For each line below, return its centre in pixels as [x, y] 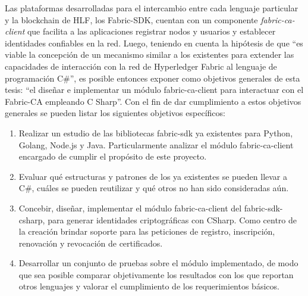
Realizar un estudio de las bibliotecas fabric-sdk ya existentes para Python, [156, 133]
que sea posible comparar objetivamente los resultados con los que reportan [156, 274]
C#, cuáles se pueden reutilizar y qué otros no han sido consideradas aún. [154, 188]
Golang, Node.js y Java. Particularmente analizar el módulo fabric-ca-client [156, 144]
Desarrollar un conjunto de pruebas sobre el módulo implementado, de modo [158, 263]
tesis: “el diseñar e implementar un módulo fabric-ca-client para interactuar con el [154, 90]
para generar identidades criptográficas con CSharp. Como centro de [172, 219]
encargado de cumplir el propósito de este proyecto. [113, 156]
